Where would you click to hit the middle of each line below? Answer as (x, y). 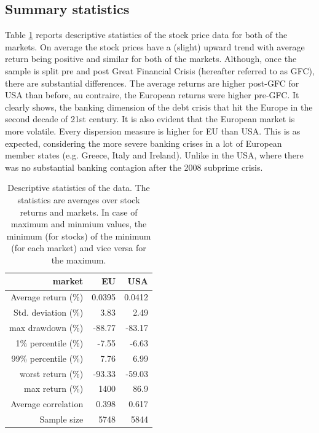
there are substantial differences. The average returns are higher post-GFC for (152, 83)
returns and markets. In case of (79, 212)
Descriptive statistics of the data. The (79, 188)
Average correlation (47, 404)
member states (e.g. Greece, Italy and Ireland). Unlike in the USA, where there (154, 155)
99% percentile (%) (47, 358)
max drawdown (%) (46, 328)
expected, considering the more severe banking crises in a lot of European (144, 143)
